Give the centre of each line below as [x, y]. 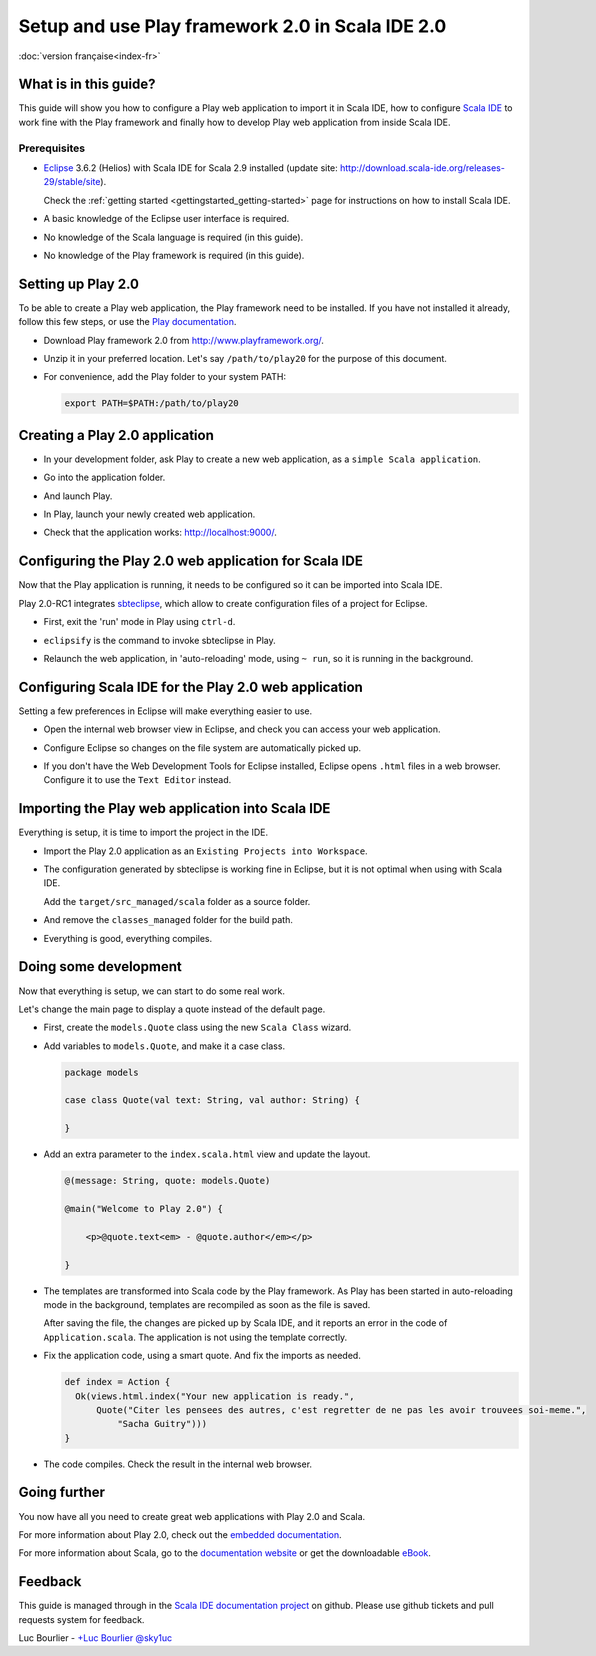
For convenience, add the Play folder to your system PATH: [165, 377]
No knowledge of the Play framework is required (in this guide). [174, 255]
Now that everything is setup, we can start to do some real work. [151, 991]
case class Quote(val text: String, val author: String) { [212, 1100]
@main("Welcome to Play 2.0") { [144, 1209]
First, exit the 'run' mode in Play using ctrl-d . [139, 622]
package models [101, 1072]
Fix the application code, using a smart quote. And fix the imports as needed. [202, 1356]
